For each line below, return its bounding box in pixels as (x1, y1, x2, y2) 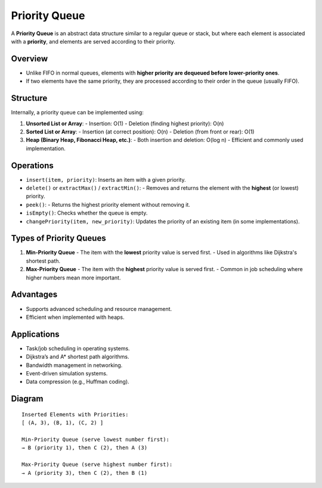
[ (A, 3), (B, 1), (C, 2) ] (21, 419, 104, 426)
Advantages (11, 290, 58, 300)
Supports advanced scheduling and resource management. (26, 305, 172, 312)
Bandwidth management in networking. (26, 361, 123, 369)
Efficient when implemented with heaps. (26, 313, 125, 321)
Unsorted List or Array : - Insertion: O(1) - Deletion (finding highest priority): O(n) (26, 120, 224, 127)
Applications (11, 329, 60, 339)
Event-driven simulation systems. (26, 370, 108, 377)
